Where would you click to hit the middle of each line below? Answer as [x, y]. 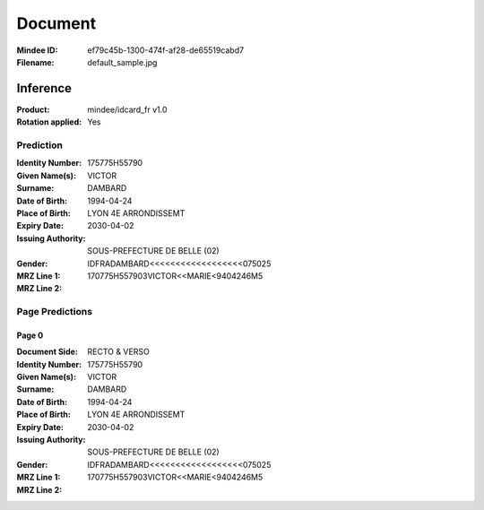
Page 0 [30, 335]
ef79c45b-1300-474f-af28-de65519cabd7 [166, 50]
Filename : [35, 62]
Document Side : [47, 352]
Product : [33, 109]
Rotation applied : [49, 122]
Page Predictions [55, 312]
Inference [44, 88]
